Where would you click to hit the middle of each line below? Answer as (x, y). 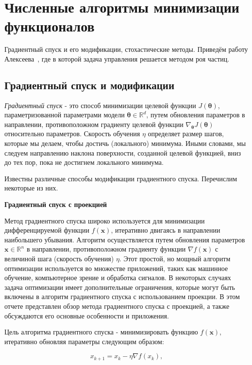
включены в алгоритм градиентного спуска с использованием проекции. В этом (122, 296)
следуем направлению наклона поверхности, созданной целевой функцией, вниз (123, 152)
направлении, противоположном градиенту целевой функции (94, 124)
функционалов (50, 26)
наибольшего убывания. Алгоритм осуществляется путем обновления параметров (125, 239)
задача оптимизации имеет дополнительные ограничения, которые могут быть (120, 287)
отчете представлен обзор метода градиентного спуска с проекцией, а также (117, 306)
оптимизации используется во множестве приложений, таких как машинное (116, 268)
